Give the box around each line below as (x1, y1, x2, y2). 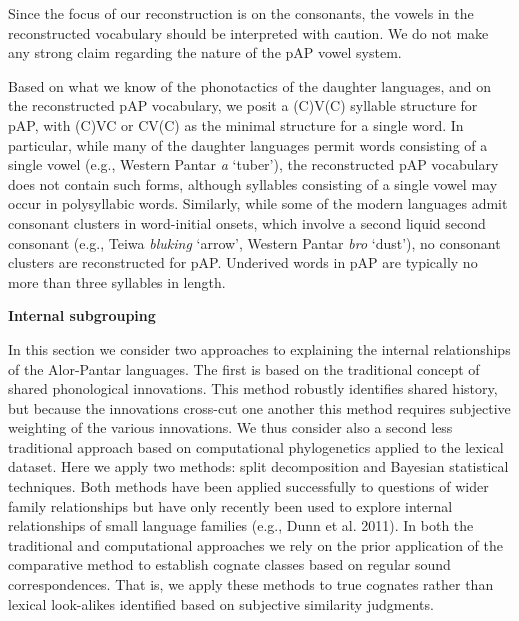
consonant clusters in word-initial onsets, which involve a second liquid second (8, 212, 486, 233)
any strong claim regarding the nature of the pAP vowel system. (8, 42, 402, 63)
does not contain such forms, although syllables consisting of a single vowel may (8, 173, 498, 194)
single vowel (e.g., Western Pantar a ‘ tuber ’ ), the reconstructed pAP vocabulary (8, 154, 499, 175)
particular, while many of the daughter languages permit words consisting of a (8, 134, 488, 155)
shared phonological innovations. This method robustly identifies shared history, (8, 378, 498, 399)
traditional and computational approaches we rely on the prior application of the (8, 534, 503, 555)
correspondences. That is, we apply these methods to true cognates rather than (8, 574, 494, 595)
